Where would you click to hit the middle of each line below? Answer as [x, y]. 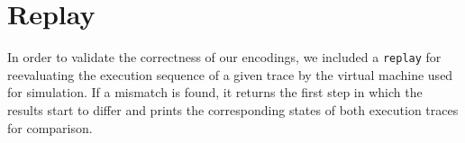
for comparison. [50, 127]
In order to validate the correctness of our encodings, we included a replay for [224, 57]
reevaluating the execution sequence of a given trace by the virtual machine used [230, 74]
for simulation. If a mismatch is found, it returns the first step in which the [215, 92]
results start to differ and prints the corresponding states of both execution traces [233, 109]
